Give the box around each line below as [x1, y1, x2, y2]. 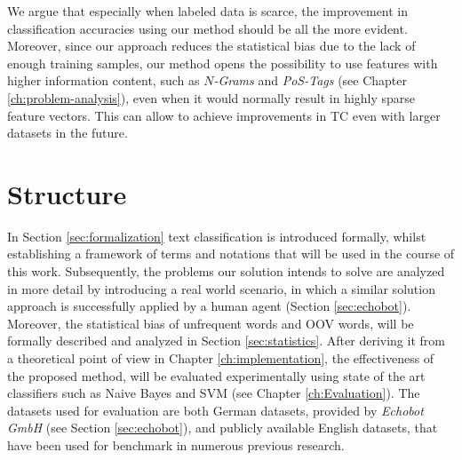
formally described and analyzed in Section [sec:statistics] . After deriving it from [7, 331, 445, 350]
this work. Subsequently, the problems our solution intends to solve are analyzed [7, 262, 445, 281]
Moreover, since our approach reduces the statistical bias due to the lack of [7, 36, 416, 55]
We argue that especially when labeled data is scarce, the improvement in [7, 2, 409, 20]
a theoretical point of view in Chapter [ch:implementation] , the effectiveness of [7, 349, 434, 368]
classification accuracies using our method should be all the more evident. [7, 19, 408, 37]
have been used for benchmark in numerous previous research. [7, 436, 345, 454]
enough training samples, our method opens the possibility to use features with [7, 53, 438, 72]
